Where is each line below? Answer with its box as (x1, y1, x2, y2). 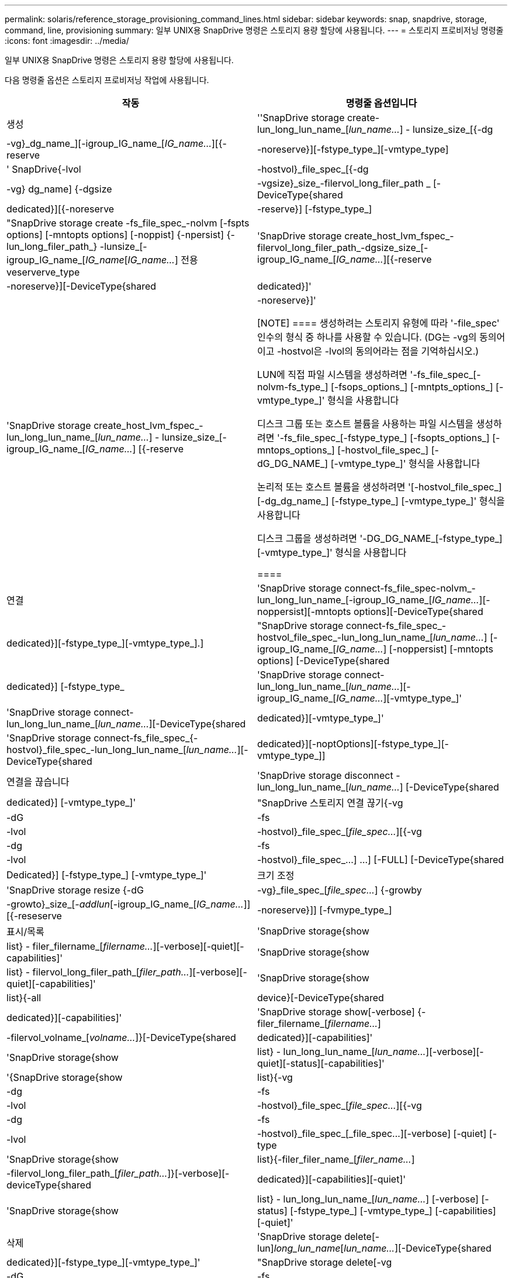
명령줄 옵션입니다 (345, 97, 417, 109)
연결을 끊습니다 (6, 776, 70, 788)
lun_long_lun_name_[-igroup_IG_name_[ (257, 594, 433, 606)
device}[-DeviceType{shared (257, 992, 384, 1004)
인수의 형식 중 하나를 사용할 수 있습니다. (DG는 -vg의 (257, 331, 477, 343)
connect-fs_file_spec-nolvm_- (344, 582, 476, 594)
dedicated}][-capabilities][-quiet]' (257, 1173, 406, 1185)
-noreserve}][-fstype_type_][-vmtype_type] (257, 143, 449, 155)
